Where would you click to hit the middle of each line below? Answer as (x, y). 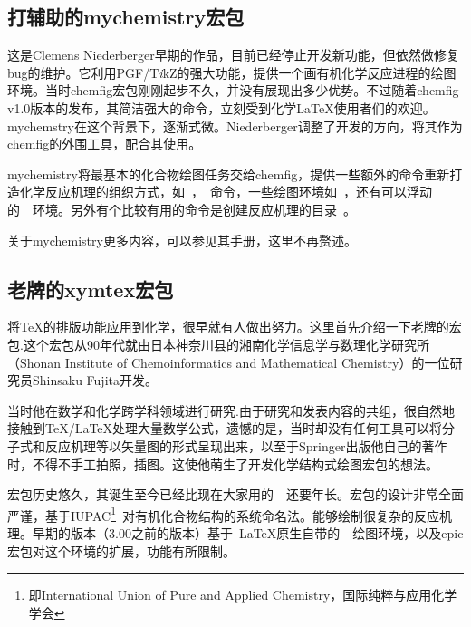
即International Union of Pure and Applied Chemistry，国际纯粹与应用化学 (243, 595)
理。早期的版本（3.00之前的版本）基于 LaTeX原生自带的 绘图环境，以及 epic (235, 532)
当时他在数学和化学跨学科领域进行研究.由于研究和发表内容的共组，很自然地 (231, 410)
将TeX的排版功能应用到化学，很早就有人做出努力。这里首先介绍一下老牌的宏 (235, 327)
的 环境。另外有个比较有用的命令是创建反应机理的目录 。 (182, 209)
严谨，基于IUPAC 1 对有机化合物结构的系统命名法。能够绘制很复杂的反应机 (230, 514)
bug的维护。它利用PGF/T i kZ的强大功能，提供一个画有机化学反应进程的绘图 (232, 72)
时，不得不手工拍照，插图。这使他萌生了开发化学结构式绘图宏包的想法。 (223, 463)
